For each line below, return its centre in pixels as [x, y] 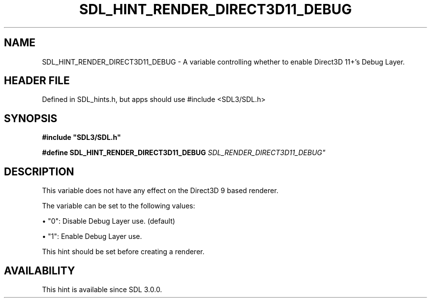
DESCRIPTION [39, 171]
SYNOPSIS [31, 118]
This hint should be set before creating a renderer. [123, 252]
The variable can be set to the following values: [119, 206]
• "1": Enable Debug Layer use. [92, 236]
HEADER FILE [37, 81]
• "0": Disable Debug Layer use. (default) [108, 221]
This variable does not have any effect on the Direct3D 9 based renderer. [160, 191]
